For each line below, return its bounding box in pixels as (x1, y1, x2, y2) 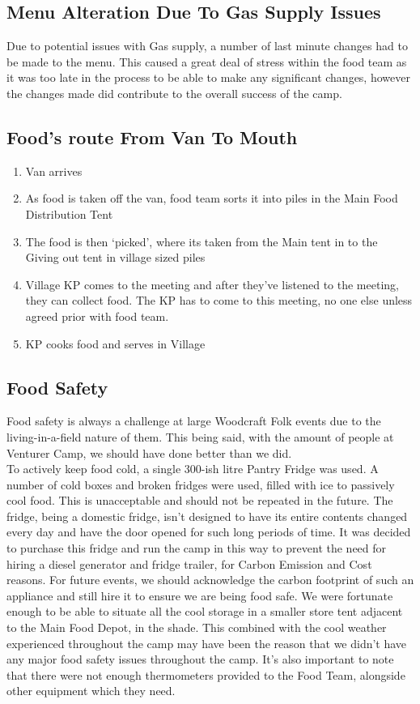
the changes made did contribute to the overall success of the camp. (6, 84, 342, 101)
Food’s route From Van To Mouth (6, 124, 298, 149)
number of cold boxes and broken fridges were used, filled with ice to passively (6, 476, 395, 493)
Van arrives (25, 162, 83, 179)
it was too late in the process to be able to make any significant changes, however (6, 69, 410, 86)
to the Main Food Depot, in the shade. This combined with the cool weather (6, 619, 387, 636)
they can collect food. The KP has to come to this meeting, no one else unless (25, 292, 413, 309)
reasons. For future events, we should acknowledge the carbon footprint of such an (6, 571, 414, 588)
